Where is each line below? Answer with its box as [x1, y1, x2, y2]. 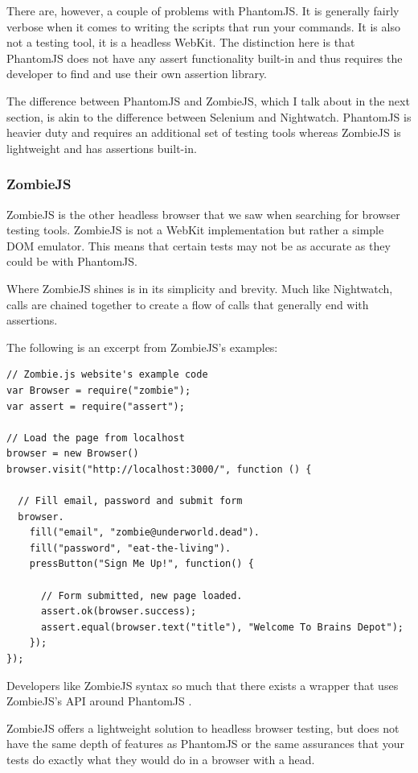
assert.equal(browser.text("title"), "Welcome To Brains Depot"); [40, 621, 404, 633]
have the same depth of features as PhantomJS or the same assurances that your [6, 735, 404, 752]
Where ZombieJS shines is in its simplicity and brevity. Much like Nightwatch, [6, 279, 393, 296]
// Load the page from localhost [6, 432, 185, 444]
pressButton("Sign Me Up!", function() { [29, 558, 254, 570]
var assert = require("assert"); [6, 400, 185, 412]
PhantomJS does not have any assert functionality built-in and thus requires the [6, 49, 403, 66]
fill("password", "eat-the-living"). [29, 542, 232, 554]
